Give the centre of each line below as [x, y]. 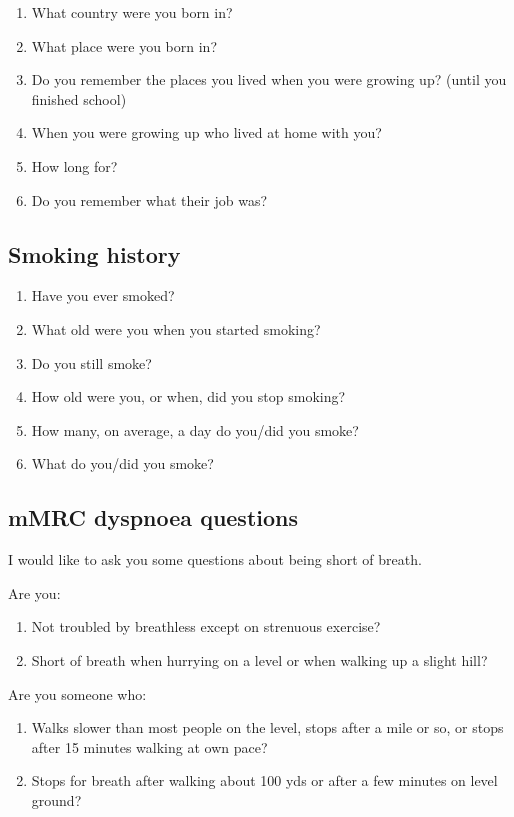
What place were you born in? [124, 45]
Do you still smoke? [91, 362]
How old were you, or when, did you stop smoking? [188, 396]
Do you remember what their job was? [149, 199]
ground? [56, 799]
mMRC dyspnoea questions [153, 517]
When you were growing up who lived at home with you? [206, 132]
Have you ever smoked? [103, 295]
